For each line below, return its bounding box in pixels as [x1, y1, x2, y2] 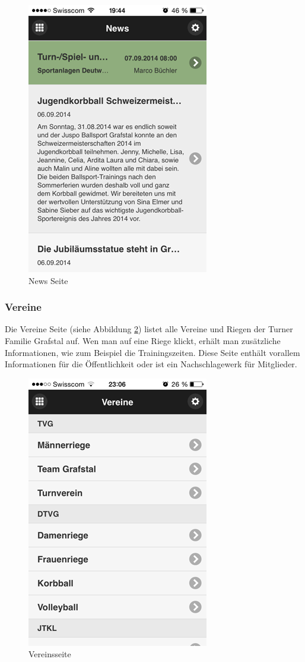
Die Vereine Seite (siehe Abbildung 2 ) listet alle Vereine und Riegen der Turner [5, 323, 293, 335]
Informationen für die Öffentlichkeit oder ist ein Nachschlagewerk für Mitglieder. [5, 358, 297, 370]
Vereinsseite [28, 648, 71, 660]
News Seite [28, 274, 68, 286]
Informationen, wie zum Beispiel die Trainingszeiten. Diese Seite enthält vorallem [5, 346, 300, 358]
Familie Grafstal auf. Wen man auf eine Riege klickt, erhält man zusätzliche [5, 335, 281, 346]
